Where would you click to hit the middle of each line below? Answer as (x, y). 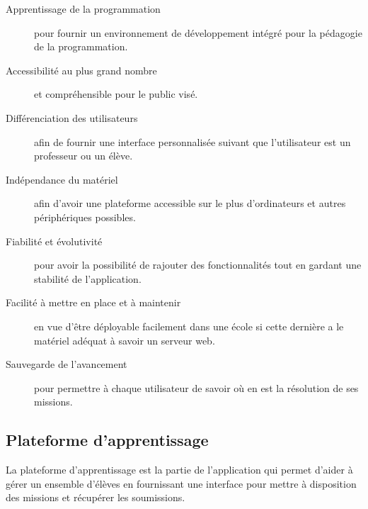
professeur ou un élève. (84, 156)
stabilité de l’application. (88, 278)
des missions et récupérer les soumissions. (96, 497)
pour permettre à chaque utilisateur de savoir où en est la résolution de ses (196, 387)
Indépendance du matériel (62, 179)
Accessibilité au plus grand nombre (81, 70)
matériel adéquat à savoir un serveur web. (125, 340)
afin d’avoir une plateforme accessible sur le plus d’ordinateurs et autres (190, 203)
